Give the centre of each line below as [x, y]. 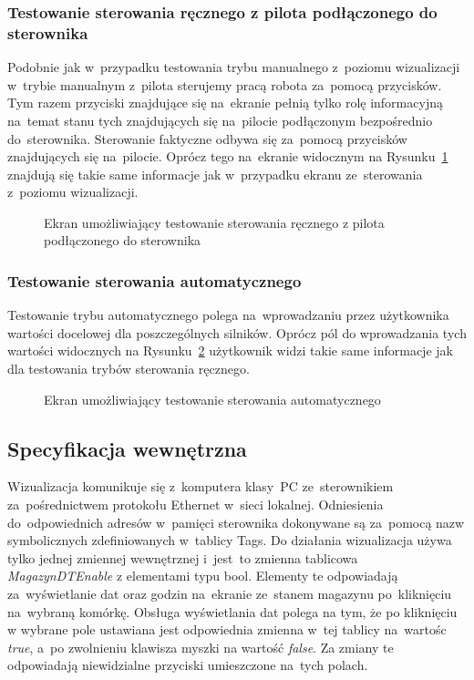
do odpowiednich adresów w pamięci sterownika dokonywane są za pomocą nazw [236, 522]
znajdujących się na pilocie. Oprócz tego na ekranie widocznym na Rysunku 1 [228, 156]
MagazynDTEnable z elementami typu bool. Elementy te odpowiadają [203, 576]
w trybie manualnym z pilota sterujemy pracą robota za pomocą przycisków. [225, 84]
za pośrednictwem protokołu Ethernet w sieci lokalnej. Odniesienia [196, 505]
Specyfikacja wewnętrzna [127, 448]
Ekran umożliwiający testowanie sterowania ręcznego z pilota [214, 222]
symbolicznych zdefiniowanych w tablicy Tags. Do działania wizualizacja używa [230, 540]
